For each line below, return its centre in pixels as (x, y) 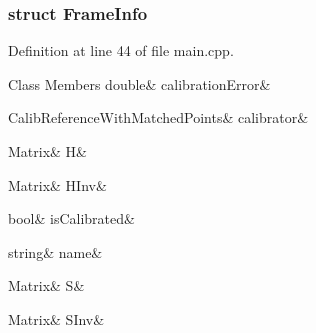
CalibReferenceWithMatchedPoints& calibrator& (158, 117)
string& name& (55, 251)
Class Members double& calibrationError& (139, 83)
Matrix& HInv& (57, 184)
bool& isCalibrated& (71, 218)
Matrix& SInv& (56, 318)
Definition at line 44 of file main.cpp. (121, 50)
